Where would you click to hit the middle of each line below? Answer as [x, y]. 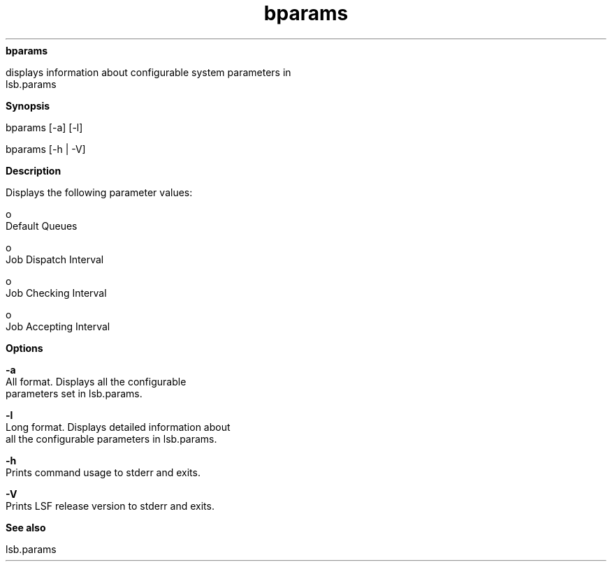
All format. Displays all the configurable [96, 381]
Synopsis [28, 105]
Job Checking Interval [56, 293]
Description [34, 170]
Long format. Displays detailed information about [118, 427]
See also [26, 527]
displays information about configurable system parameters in [148, 72]
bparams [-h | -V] [46, 149]
